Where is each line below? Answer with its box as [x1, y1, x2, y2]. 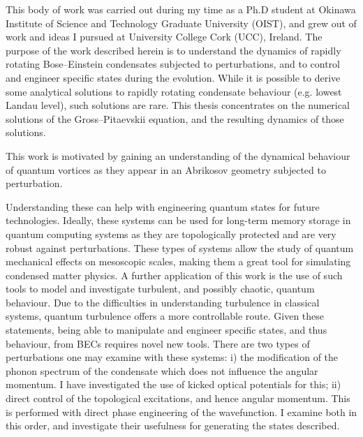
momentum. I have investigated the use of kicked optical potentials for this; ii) [6, 377, 341, 392]
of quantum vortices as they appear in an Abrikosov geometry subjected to [6, 162, 326, 177]
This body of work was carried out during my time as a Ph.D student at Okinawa [6, 2, 356, 16]
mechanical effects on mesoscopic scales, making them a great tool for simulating [6, 254, 351, 269]
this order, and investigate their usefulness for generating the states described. [6, 418, 340, 433]
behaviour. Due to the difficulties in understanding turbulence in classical [6, 295, 320, 309]
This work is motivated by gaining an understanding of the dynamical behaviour [6, 148, 350, 163]
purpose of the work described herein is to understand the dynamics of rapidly [6, 43, 341, 57]
